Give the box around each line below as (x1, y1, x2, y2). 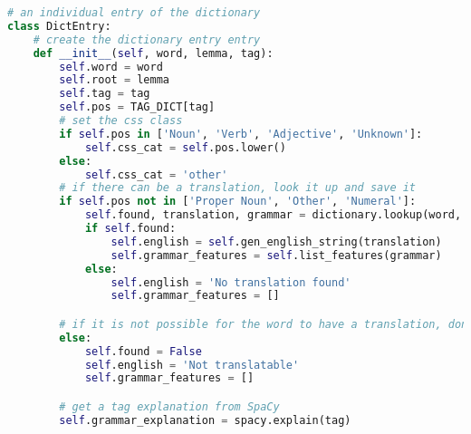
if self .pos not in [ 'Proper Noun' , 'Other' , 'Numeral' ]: (59, 195, 417, 208)
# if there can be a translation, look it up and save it (59, 181, 417, 195)
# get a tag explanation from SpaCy (59, 400, 280, 413)
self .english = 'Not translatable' (84, 358, 300, 371)
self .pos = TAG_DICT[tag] (59, 101, 216, 114)
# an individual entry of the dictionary (7, 6, 261, 19)
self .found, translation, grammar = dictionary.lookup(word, (84, 208, 462, 222)
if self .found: (84, 222, 177, 235)
